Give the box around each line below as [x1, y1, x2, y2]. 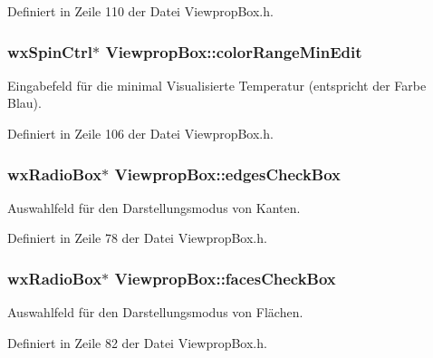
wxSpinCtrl [7, 40, 92, 63]
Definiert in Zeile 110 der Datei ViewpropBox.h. [7, 2, 274, 20]
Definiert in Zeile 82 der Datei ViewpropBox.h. [7, 333, 267, 352]
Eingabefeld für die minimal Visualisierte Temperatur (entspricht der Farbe [7, 75, 427, 94]
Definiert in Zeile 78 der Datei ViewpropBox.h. [7, 228, 267, 247]
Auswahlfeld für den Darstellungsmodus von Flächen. [7, 303, 303, 322]
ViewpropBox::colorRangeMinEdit [105, 40, 362, 63]
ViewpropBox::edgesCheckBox [114, 162, 342, 185]
